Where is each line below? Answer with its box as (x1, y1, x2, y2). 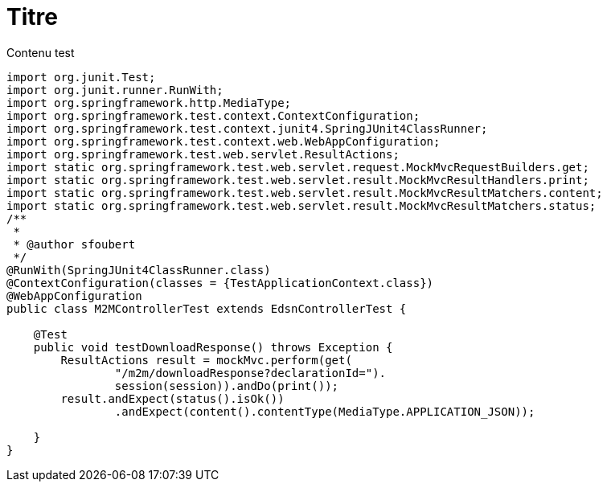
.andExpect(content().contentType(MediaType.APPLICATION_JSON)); (114, 404, 535, 418)
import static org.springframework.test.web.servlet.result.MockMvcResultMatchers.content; (6, 186, 603, 199)
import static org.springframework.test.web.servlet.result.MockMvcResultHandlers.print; (6, 173, 589, 187)
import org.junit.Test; (6, 70, 156, 84)
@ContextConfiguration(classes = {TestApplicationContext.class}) (6, 276, 434, 289)
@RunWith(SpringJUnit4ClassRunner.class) (6, 263, 271, 277)
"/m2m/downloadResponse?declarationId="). (114, 366, 387, 379)
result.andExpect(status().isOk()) (60, 392, 285, 405)
